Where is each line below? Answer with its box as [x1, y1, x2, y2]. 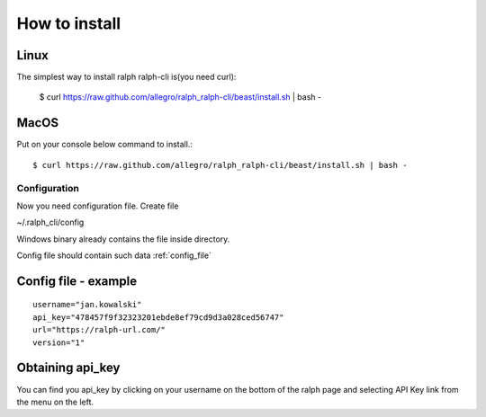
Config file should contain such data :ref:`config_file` [16, 250, 211, 261]
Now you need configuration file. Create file [16, 200, 179, 211]
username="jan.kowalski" [32, 299, 142, 310]
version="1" [32, 337, 85, 348]
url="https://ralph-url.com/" [32, 324, 166, 335]
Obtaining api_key [16, 360, 121, 376]
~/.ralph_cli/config [16, 217, 85, 228]
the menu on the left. [16, 396, 94, 407]
